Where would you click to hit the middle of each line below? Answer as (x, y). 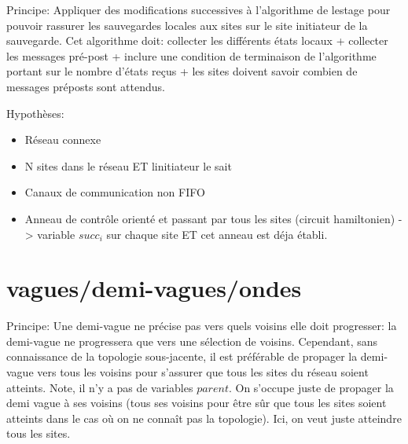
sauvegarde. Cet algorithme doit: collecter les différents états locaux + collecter (197, 40)
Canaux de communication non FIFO (115, 192)
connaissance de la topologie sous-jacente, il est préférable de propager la (182, 356)
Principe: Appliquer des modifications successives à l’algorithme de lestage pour (198, 9)
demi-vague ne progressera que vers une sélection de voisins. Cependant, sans (192, 341)
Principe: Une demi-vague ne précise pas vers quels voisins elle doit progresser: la (202, 326)
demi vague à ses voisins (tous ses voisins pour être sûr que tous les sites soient (197, 403)
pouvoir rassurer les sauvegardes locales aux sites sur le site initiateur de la (187, 25)
